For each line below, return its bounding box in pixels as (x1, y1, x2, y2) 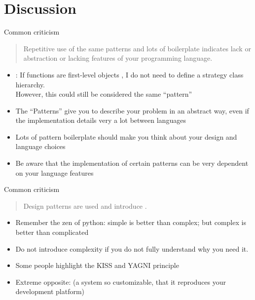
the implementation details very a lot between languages (15, 115, 186, 125)
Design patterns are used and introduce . (23, 200, 147, 211)
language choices (15, 141, 66, 151)
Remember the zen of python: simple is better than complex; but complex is (15, 217, 246, 227)
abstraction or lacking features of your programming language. (23, 53, 213, 63)
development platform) (15, 286, 85, 297)
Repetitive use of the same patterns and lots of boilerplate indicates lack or (23, 43, 251, 53)
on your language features (15, 167, 94, 178)
